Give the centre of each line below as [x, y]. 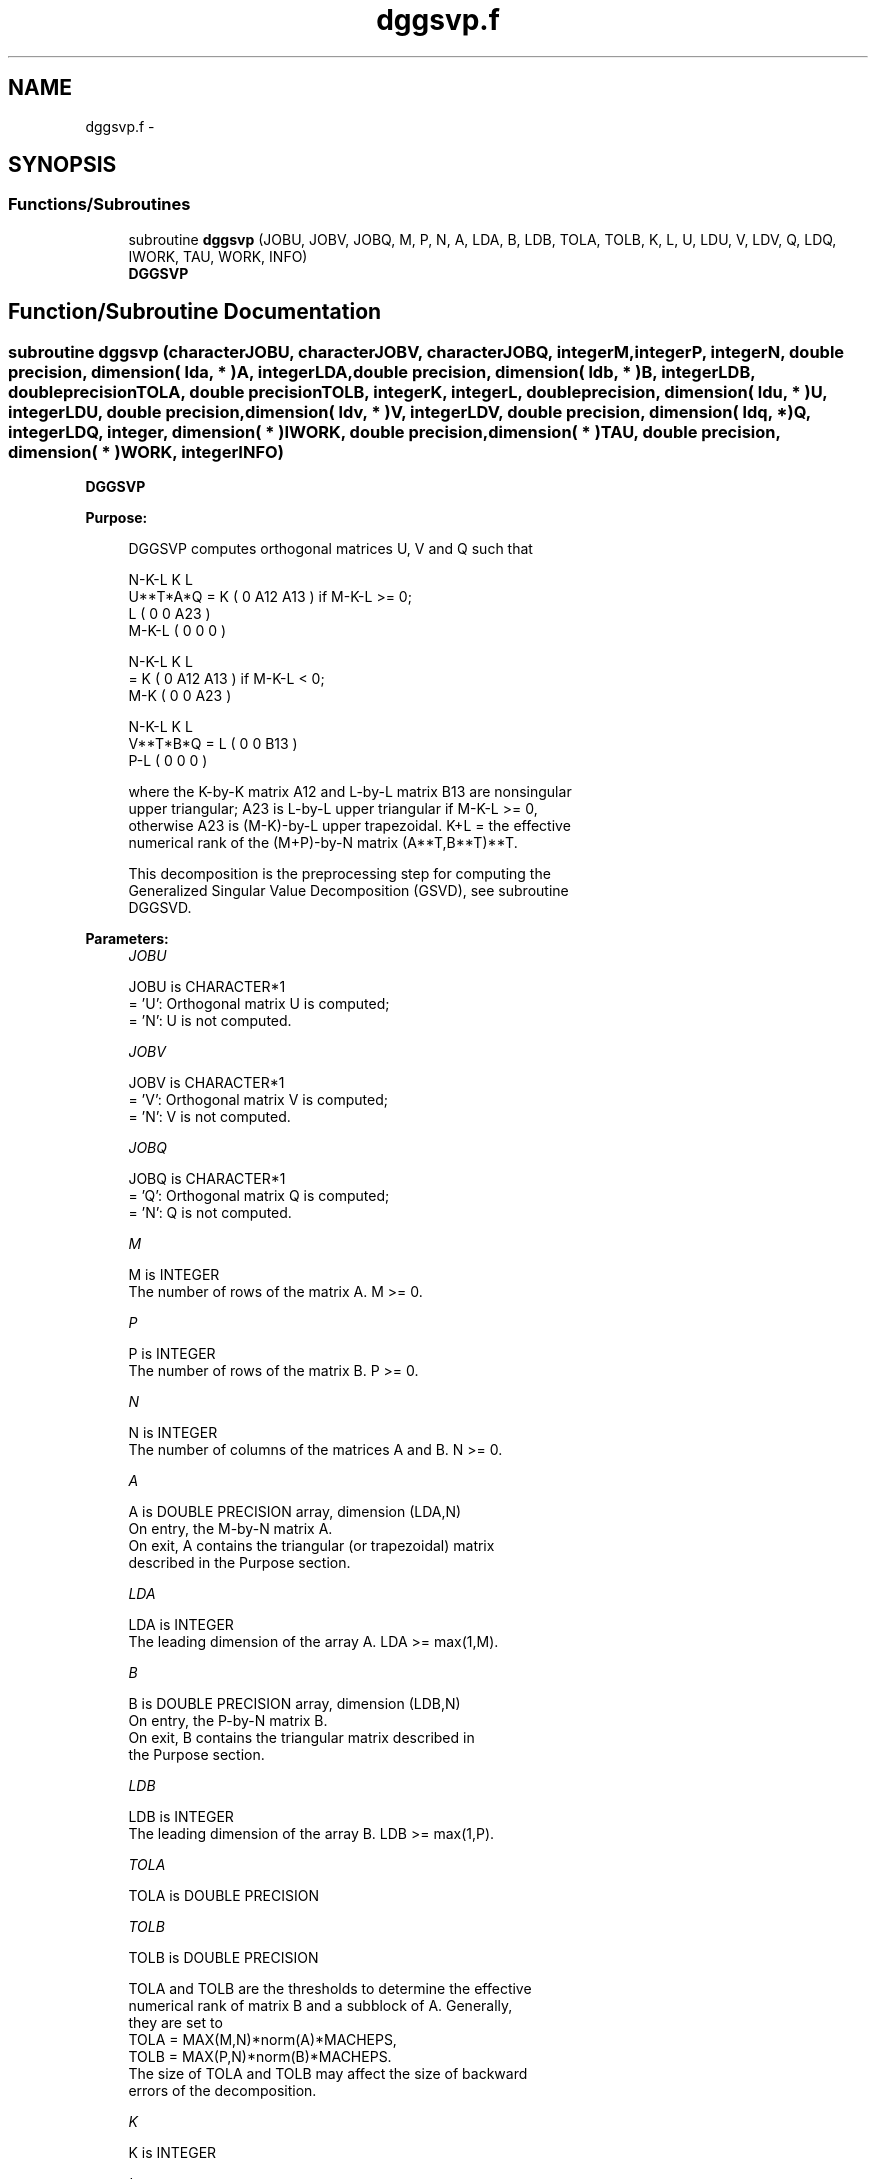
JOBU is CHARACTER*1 [207, 987]
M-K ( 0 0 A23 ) [180, 696]
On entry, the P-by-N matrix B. [228, 1721]
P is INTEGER [172, 1354]
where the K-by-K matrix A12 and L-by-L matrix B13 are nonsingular [350, 792]
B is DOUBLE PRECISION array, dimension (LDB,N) [294, 1704]
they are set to [175, 2023]
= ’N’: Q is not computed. [210, 1213]
